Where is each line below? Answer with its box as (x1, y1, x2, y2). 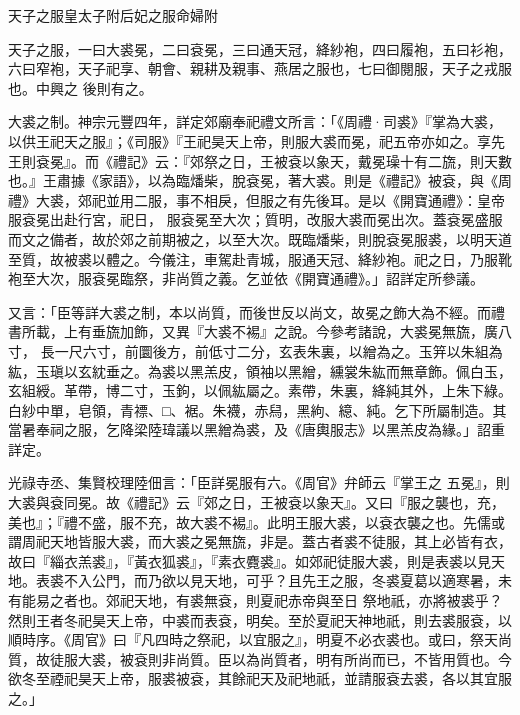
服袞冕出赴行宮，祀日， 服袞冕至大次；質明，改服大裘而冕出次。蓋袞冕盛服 (8, 209, 503, 230)
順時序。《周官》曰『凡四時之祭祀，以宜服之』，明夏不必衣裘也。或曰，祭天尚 (8, 629, 512, 650)
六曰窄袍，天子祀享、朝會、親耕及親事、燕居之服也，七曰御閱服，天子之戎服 (8, 58, 512, 79)
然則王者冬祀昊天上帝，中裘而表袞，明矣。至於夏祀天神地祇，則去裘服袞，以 (8, 609, 512, 630)
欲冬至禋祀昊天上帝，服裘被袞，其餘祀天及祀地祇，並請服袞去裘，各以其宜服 (8, 668, 512, 689)
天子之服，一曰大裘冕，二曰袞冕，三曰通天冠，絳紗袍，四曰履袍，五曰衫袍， (8, 38, 512, 59)
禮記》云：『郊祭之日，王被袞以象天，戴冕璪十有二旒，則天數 (112, 150, 512, 171)
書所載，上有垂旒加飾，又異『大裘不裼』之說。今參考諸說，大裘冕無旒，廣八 (8, 321, 512, 342)
